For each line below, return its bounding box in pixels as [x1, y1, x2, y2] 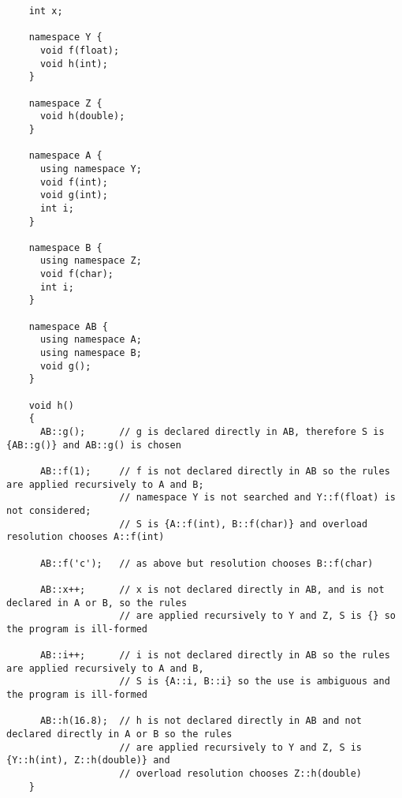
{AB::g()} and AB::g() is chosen [6, 439, 181, 451]
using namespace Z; [39, 255, 142, 267]
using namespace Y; [39, 163, 142, 174]
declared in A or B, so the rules [6, 597, 188, 609]
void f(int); [39, 176, 108, 188]
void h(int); [39, 58, 108, 69]
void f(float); [39, 44, 120, 56]
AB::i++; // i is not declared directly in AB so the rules [39, 650, 390, 661]
